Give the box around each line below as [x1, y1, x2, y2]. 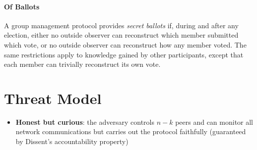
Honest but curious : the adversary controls [15, 116, 154, 127]
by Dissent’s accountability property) [15, 136, 128, 147]
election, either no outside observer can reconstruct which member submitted [4, 30, 239, 40]
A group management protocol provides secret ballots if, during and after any [4, 20, 239, 30]
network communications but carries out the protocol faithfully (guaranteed [15, 126, 246, 137]
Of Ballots [4, 1, 40, 11]
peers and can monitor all [175, 116, 254, 127]
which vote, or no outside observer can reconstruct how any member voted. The [4, 39, 247, 50]
